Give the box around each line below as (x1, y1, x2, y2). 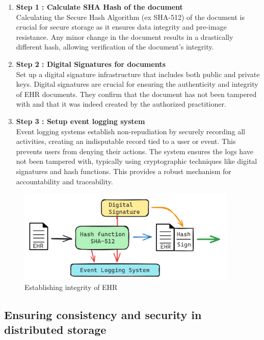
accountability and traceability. (16, 176, 113, 186)
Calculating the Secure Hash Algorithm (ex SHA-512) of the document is (16, 11, 245, 22)
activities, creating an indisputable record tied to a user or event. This (16, 136, 236, 147)
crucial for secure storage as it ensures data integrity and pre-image (16, 21, 227, 32)
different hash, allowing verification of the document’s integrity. (16, 41, 214, 52)
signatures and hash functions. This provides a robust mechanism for (16, 165, 231, 176)
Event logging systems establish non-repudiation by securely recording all (16, 126, 246, 136)
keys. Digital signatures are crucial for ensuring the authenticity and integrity (16, 79, 258, 89)
